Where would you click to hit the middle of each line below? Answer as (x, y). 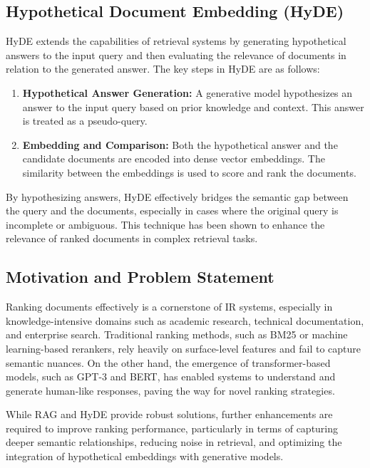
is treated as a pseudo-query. (85, 121)
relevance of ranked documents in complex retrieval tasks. (132, 238)
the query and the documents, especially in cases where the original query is (172, 210)
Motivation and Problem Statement (140, 277)
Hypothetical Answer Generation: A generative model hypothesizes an (187, 92)
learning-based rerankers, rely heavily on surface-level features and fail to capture (184, 348)
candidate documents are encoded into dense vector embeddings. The (174, 158)
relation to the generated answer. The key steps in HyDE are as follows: (163, 69)
